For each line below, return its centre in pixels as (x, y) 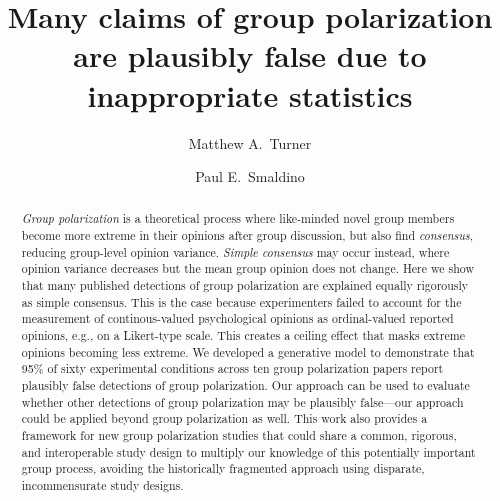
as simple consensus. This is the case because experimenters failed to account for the (241, 301)
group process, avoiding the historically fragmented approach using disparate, (223, 468)
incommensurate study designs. (102, 484)
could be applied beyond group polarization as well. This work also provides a (224, 418)
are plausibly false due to (250, 55)
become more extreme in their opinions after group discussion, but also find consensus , (247, 235)
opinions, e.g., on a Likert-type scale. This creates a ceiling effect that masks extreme (243, 335)
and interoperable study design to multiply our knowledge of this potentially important (248, 451)
